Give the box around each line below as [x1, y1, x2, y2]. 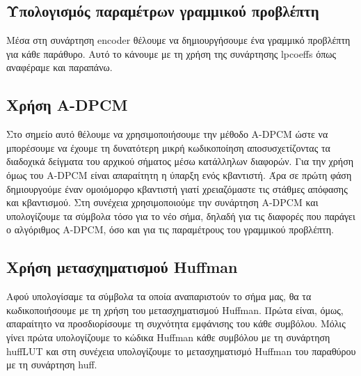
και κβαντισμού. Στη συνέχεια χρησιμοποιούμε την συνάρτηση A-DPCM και [6, 195, 319, 210]
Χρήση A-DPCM [6, 94, 128, 116]
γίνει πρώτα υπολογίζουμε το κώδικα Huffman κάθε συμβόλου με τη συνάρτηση [6, 329, 330, 344]
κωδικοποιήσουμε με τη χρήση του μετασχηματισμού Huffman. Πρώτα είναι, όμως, [6, 302, 344, 317]
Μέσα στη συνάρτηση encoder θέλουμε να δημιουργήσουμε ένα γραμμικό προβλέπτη [6, 33, 351, 47]
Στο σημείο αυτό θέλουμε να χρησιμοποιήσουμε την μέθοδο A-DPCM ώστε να [6, 127, 328, 141]
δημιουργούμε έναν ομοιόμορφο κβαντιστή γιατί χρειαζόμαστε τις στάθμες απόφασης [6, 181, 348, 196]
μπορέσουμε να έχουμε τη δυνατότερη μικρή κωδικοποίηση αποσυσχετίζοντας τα [6, 140, 330, 155]
